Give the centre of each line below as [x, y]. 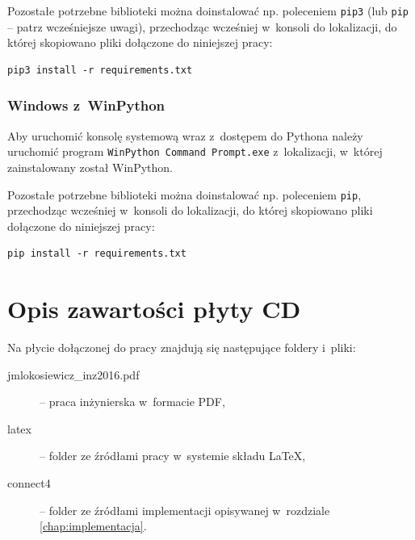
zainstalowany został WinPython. [90, 167]
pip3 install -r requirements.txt [100, 70]
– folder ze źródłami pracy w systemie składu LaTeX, [173, 456]
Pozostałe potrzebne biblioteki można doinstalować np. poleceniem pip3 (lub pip [208, 10]
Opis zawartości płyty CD [154, 309]
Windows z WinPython [86, 105]
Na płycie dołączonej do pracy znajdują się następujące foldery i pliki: [182, 347]
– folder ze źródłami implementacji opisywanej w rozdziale [185, 510]
